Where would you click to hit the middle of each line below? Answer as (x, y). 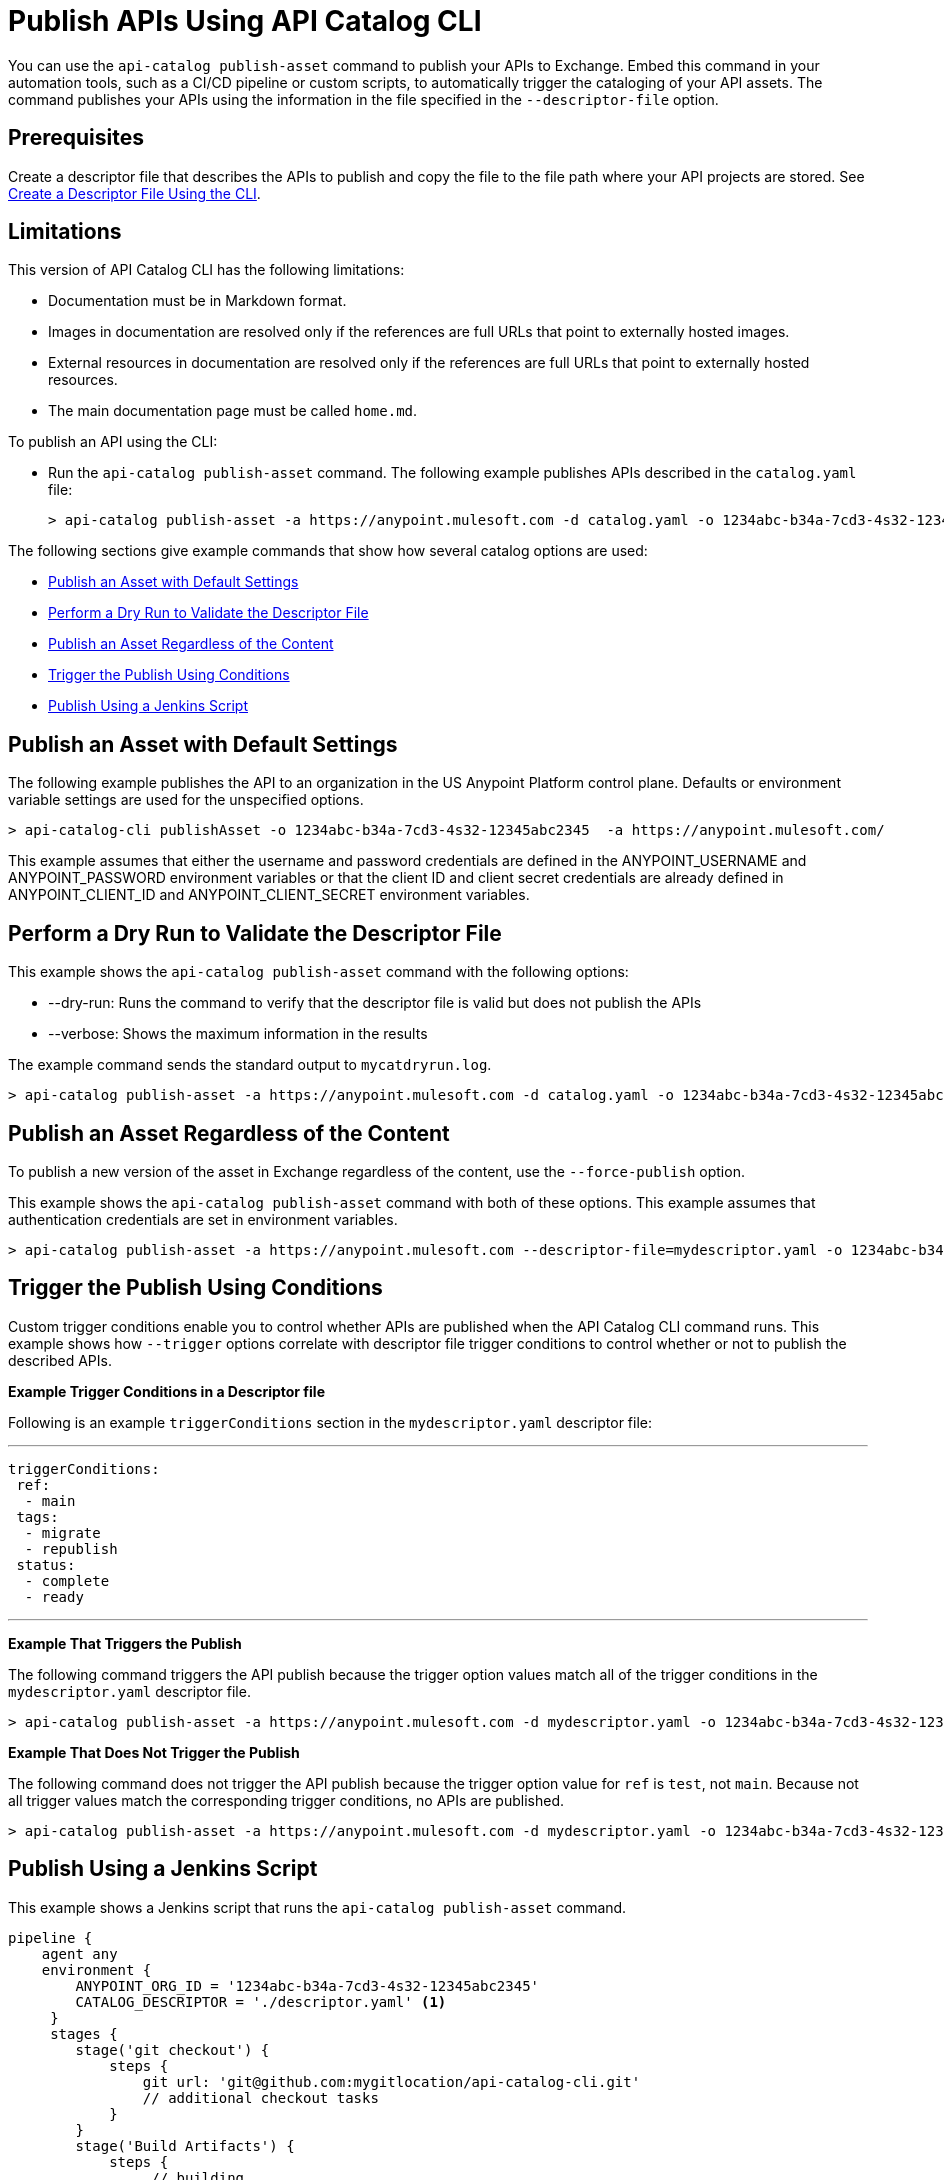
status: (46, 1564)
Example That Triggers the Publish (125, 1643)
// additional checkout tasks (260, 2097)
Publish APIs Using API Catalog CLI (245, 21)
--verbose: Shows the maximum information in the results (238, 1034)
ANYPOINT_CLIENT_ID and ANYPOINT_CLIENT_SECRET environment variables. (269, 895)
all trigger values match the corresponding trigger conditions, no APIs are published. (286, 1800)
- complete (67, 1580)
